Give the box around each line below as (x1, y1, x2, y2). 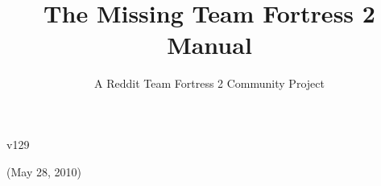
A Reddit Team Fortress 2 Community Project (94, 75, 325, 92)
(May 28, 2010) (6, 163, 81, 180)
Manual (167, 28, 252, 61)
